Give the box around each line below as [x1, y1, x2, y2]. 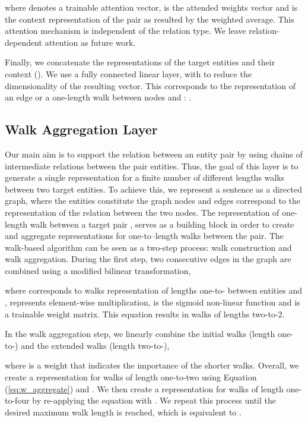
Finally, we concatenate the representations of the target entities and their [5, 56, 275, 68]
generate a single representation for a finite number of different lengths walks [5, 171, 285, 184]
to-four [5, 394, 30, 407]
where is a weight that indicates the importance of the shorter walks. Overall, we [5, 359, 299, 371]
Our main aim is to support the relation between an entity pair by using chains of [5, 147, 303, 160]
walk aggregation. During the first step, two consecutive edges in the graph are [5, 253, 291, 265]
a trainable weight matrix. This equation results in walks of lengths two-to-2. [5, 307, 285, 320]
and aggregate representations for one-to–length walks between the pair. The [5, 229, 284, 242]
